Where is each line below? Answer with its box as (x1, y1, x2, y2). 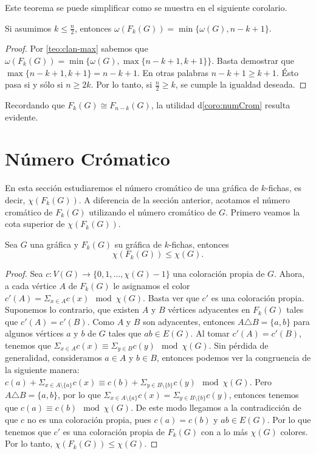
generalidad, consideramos (5, 351, 102, 364)
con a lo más (201, 425, 248, 438)
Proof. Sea (5, 267, 43, 280)
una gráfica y (30, 237, 79, 250)
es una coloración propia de (63, 425, 165, 438)
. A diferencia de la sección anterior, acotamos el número (78, 193, 290, 206)
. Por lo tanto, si (91, 78, 153, 91)
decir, (5, 193, 26, 206)
